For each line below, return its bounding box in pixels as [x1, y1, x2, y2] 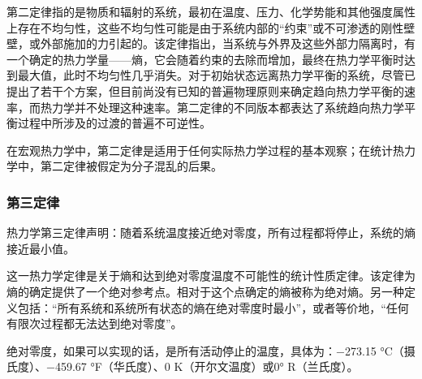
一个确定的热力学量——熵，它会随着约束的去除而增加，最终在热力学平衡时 [6, 50, 404, 67]
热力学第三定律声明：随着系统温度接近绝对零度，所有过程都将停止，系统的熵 [6, 224, 416, 241]
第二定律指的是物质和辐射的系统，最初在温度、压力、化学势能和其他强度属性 [6, 3, 416, 19]
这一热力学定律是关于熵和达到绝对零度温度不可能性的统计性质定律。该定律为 [6, 267, 416, 284]
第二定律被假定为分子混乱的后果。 [40, 157, 222, 174]
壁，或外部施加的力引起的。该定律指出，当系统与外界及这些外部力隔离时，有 [6, 35, 416, 52]
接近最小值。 [6, 239, 75, 256]
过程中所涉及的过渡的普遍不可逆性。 [17, 114, 211, 131]
